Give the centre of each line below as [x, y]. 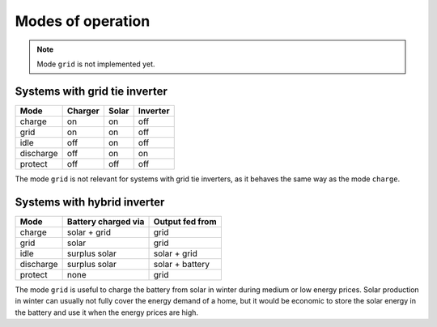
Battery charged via [106, 221]
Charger [83, 111]
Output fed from [185, 221]
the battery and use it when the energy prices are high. [106, 312]
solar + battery [182, 264]
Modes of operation [83, 21]
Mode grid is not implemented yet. [96, 64]
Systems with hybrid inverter [90, 202]
